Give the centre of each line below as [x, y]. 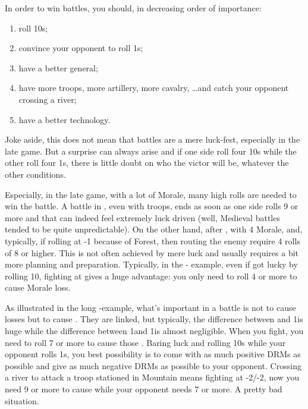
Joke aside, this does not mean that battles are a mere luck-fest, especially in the [153, 139]
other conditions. [35, 174]
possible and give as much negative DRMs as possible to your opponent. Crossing [153, 365]
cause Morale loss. [38, 287]
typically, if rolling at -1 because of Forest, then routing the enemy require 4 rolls [153, 240]
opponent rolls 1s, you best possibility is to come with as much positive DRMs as [153, 354]
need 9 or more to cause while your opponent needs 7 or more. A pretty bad [144, 389]
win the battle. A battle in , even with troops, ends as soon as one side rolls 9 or [152, 206]
